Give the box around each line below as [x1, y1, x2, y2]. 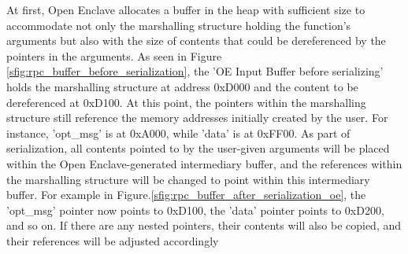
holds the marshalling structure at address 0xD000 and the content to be [6, 78, 358, 94]
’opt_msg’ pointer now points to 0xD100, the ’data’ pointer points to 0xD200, [6, 201, 384, 218]
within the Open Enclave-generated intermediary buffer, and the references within [6, 155, 402, 171]
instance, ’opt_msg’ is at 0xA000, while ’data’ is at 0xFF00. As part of [6, 124, 351, 141]
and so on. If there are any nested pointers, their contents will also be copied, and [6, 217, 402, 234]
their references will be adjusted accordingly [6, 232, 219, 248]
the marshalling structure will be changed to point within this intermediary [6, 171, 370, 187]
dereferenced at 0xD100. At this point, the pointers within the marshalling [6, 94, 366, 110]
